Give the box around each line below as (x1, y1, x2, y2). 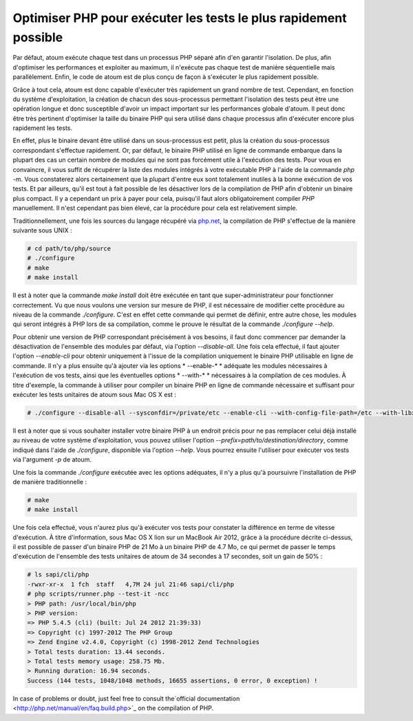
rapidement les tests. (12, 124, 72, 132)
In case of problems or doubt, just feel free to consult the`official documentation (12, 694, 240, 702)
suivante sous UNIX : (12, 226, 72, 234)
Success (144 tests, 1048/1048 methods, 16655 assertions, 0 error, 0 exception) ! (27, 676, 318, 685)
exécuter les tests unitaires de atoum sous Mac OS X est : (12, 391, 177, 399)
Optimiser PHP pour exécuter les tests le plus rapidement (12, 10, 347, 25)
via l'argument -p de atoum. (12, 455, 92, 464)
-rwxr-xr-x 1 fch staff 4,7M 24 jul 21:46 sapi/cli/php (27, 580, 235, 588)
